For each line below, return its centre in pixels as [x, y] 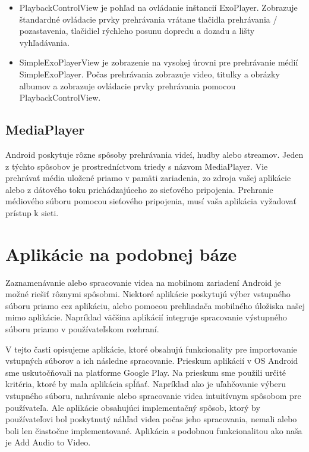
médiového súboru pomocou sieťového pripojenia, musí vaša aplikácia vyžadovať [151, 201]
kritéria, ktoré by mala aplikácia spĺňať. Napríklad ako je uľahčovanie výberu [146, 384]
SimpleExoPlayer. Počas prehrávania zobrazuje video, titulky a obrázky [149, 74]
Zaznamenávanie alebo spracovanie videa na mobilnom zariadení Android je [143, 282]
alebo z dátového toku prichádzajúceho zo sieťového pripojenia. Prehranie [139, 189]
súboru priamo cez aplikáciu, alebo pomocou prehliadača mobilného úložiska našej [155, 305]
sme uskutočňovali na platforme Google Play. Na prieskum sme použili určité [146, 372]
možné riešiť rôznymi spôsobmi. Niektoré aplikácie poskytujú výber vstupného [148, 294]
